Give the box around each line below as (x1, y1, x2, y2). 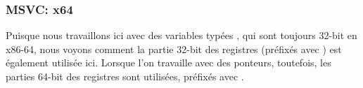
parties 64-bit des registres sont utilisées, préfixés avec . (6, 69, 244, 83)
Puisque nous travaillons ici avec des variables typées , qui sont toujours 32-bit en (6, 28, 357, 43)
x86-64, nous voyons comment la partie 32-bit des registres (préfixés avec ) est (6, 41, 342, 56)
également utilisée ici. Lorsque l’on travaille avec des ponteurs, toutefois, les (6, 55, 331, 70)
